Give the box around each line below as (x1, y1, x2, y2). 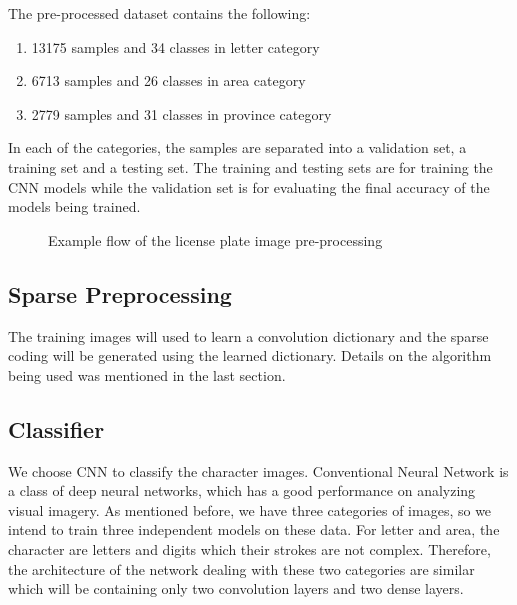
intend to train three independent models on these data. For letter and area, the (8, 519, 500, 540)
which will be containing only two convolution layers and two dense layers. (8, 578, 464, 599)
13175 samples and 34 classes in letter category (31, 36, 320, 57)
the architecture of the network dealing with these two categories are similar (8, 558, 475, 579)
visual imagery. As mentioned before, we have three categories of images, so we (8, 499, 492, 520)
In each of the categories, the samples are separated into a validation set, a (8, 137, 467, 158)
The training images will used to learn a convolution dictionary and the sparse (8, 325, 489, 346)
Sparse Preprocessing (8, 278, 232, 309)
